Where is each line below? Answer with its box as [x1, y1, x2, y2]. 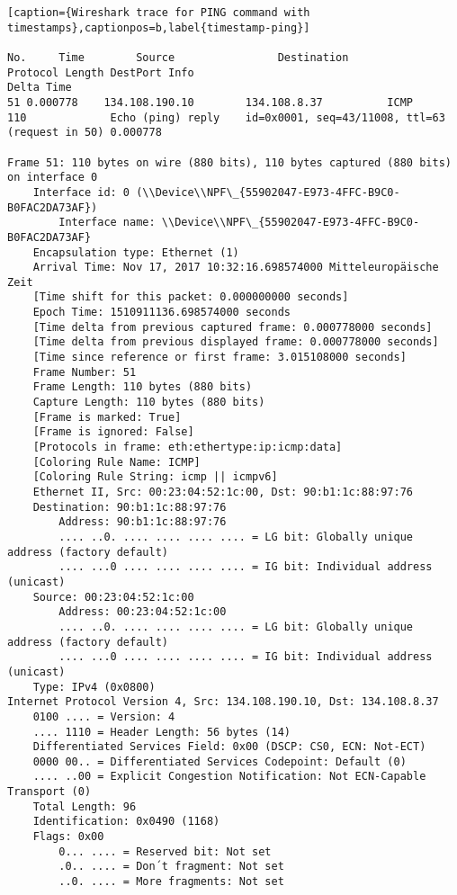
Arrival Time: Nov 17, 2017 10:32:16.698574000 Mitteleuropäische [32, 261, 439, 274]
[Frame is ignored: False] [32, 425, 194, 439]
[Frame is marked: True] [32, 410, 182, 424]
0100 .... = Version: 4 [32, 710, 175, 723]
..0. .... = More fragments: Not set [58, 875, 284, 889]
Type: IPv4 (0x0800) [32, 680, 156, 694]
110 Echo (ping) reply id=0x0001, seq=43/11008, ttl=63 [7, 111, 445, 124]
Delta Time [7, 81, 72, 94]
